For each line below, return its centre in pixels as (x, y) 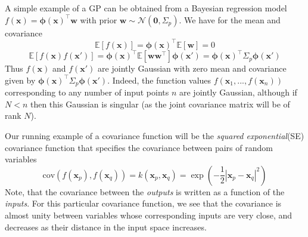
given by (20, 80)
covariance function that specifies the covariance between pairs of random (139, 147)
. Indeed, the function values (159, 80)
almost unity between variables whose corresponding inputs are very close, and (149, 215)
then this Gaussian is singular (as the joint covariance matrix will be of (160, 104)
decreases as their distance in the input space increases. (106, 227)
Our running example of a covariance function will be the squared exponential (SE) (155, 136)
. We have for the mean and (230, 19)
